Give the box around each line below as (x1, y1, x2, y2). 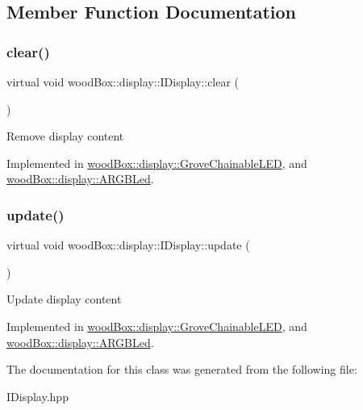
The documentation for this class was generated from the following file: (6, 361, 357, 378)
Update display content (6, 291, 122, 307)
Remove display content (6, 128, 124, 144)
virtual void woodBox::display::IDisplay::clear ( (6, 73, 240, 90)
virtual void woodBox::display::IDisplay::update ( (6, 236, 250, 253)
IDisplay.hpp (6, 387, 69, 404)
